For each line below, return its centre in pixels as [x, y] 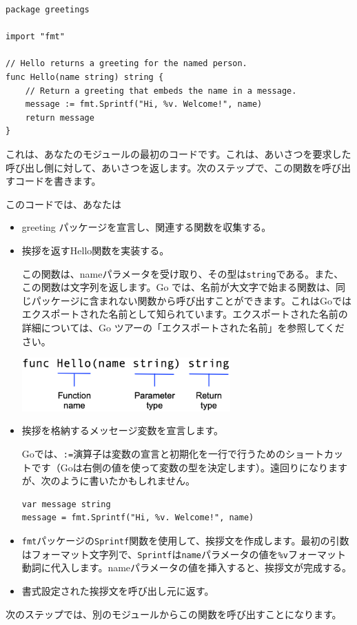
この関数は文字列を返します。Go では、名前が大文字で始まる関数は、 [179, 287]
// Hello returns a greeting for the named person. [126, 64]
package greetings [48, 10]
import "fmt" [35, 37]
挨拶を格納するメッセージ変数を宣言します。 [123, 430]
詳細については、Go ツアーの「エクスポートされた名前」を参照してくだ [183, 327]
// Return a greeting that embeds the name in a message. [161, 91]
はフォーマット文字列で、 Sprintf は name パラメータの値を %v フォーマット [184, 554]
